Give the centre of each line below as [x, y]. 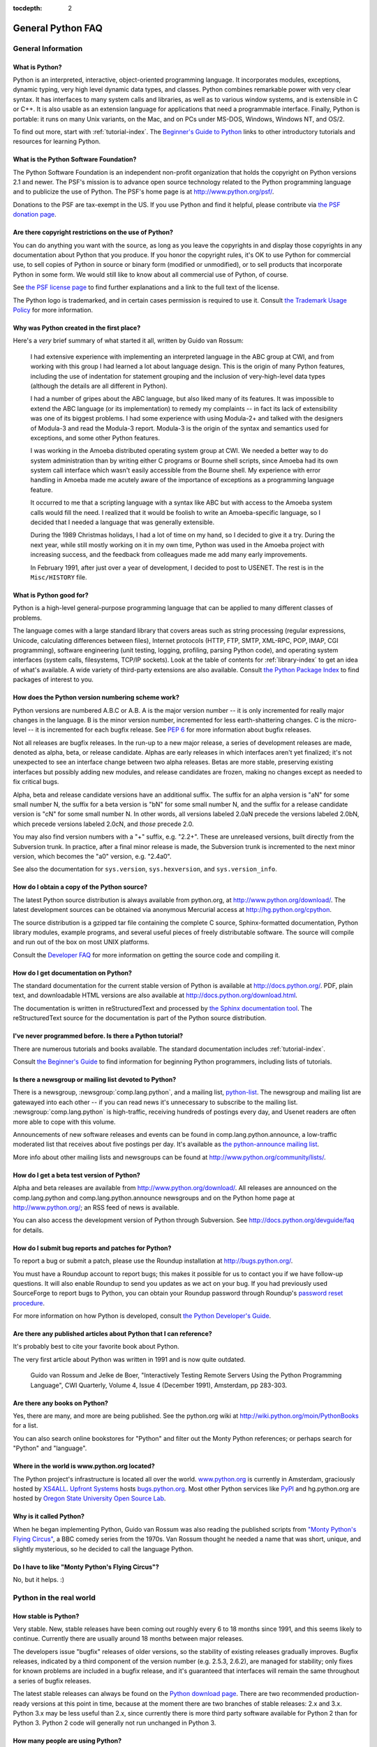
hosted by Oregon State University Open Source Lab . [89, 1498]
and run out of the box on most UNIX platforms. [81, 942]
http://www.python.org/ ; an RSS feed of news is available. [96, 1207]
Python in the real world [54, 1597]
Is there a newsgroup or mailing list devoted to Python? [95, 1080]
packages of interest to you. [53, 680]
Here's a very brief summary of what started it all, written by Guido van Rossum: [128, 341]
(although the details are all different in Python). [99, 386]
